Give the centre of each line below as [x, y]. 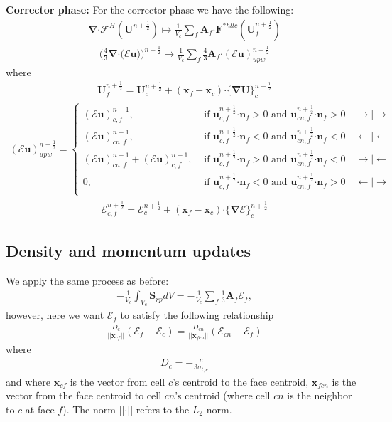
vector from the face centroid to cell [84, 395]
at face [40, 409]
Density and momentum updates [129, 251]
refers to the [163, 409]
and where [28, 381]
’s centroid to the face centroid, [240, 381]
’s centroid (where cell [223, 395]
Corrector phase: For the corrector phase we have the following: [150, 9]
